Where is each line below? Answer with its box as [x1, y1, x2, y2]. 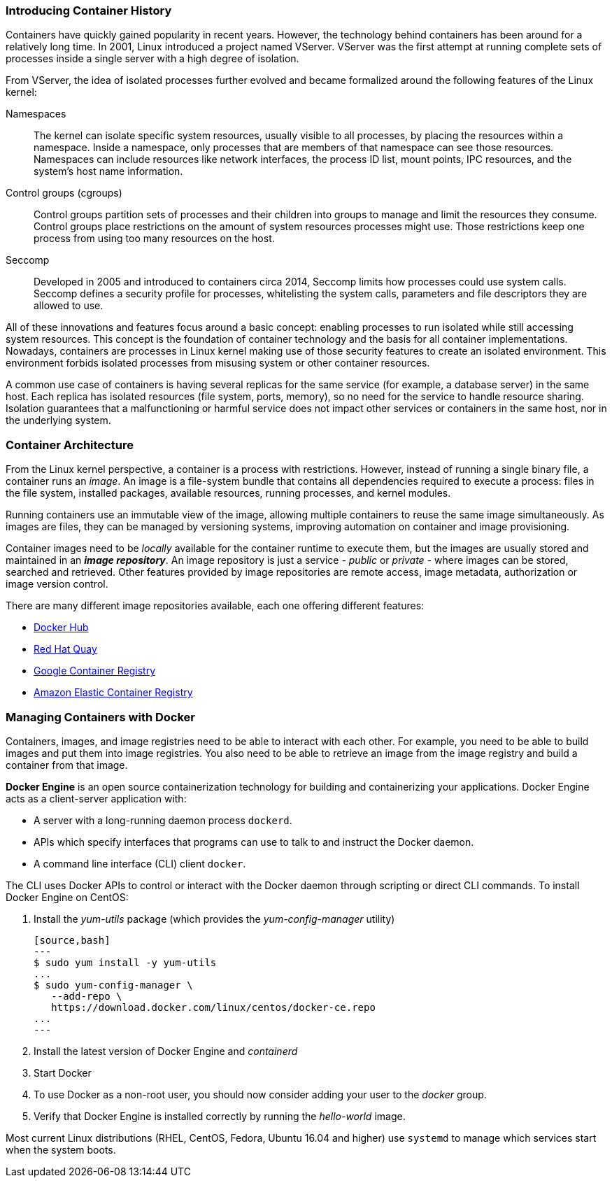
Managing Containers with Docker [6, 709, 195, 724]
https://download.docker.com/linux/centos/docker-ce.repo [51, 1001, 376, 1013]
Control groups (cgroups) [6, 187, 122, 199]
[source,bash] [34, 934, 111, 946]
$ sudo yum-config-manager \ [34, 979, 193, 991]
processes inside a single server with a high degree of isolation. [6, 52, 299, 65]
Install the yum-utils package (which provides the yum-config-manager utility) [34, 912, 395, 925]
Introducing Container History [6, 3, 172, 17]
